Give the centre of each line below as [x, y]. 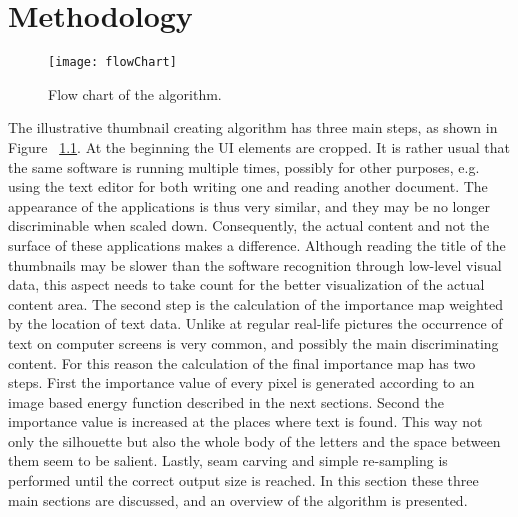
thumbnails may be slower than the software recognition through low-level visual [255, 264]
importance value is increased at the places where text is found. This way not [245, 421]
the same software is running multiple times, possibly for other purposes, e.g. [244, 166]
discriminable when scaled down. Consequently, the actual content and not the [249, 225]
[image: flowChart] [112, 62]
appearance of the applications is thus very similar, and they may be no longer [249, 205]
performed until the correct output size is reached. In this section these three [243, 480]
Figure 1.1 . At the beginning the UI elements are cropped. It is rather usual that [259, 146]
